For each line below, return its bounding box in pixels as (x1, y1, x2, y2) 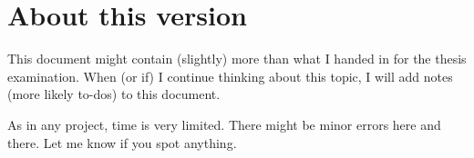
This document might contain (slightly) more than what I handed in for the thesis (7, 49, 467, 68)
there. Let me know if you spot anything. (7, 133, 237, 152)
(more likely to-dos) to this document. (7, 84, 221, 104)
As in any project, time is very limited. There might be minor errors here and (7, 114, 441, 133)
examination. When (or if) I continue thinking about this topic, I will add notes (7, 66, 453, 85)
